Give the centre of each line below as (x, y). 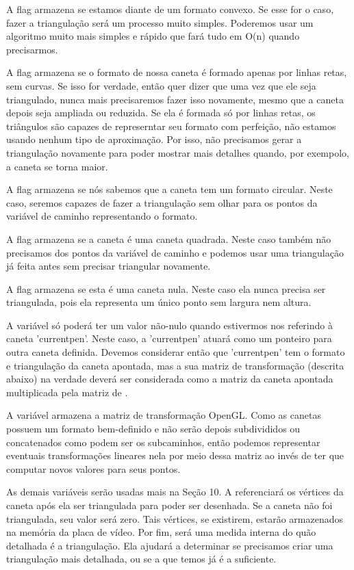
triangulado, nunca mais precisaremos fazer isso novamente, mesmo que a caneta (175, 99)
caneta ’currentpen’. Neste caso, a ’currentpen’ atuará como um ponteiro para (169, 338)
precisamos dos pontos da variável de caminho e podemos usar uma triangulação (175, 252)
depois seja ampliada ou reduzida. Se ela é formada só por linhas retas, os (161, 113)
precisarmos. (32, 49)
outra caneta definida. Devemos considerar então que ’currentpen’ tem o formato (176, 352)
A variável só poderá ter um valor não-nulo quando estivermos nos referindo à (169, 325)
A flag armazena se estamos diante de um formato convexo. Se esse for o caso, (170, 9)
